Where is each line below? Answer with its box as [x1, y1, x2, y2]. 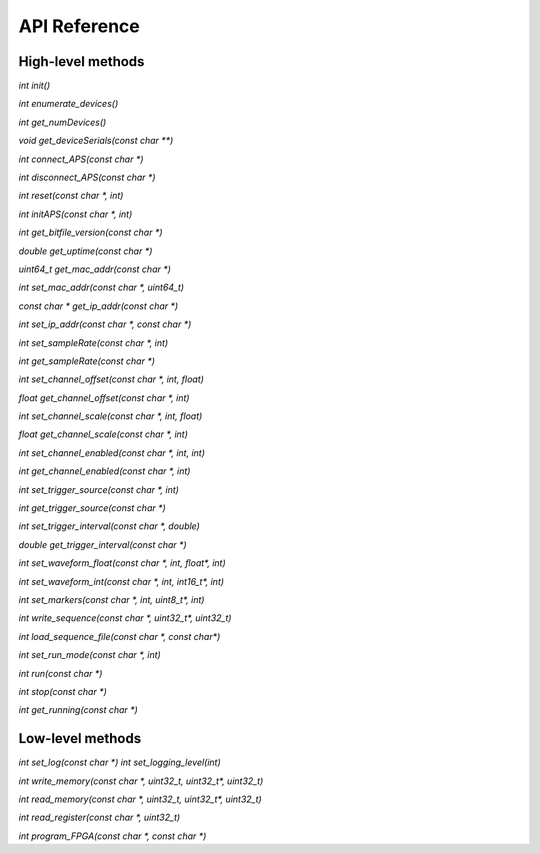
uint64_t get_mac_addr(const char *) [18, 263, 172, 275]
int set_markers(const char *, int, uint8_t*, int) [18, 594, 205, 605]
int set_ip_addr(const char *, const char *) [18, 318, 192, 330]
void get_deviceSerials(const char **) [18, 135, 174, 147]
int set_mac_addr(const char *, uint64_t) [18, 281, 185, 294]
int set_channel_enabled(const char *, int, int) [18, 446, 205, 459]
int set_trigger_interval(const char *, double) [18, 520, 200, 532]
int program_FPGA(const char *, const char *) [18, 830, 207, 842]
